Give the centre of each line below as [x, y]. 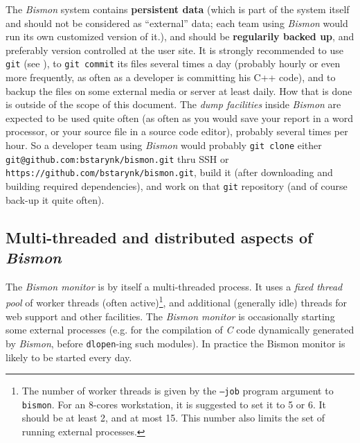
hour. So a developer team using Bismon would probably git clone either [164, 145]
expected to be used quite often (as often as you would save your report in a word [180, 118]
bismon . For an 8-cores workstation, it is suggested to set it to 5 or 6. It [174, 404]
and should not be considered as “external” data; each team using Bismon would [177, 23]
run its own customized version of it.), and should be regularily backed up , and [180, 36]
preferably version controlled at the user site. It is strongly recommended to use [174, 50]
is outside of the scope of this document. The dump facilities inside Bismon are [173, 104]
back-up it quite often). [55, 199]
